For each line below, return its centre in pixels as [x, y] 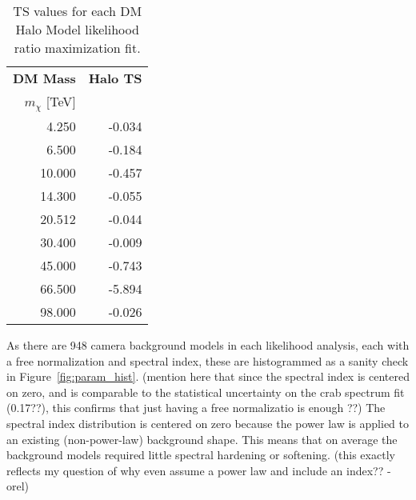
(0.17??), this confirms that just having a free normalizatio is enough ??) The [196, 408]
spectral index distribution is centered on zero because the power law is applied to [208, 423]
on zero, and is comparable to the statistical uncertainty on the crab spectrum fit [206, 392]
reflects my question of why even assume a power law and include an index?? [195, 470]
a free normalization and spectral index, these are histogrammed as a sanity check [208, 360]
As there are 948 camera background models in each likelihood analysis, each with [208, 344]
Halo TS [115, 78]
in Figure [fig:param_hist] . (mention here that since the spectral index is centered [208, 376]
